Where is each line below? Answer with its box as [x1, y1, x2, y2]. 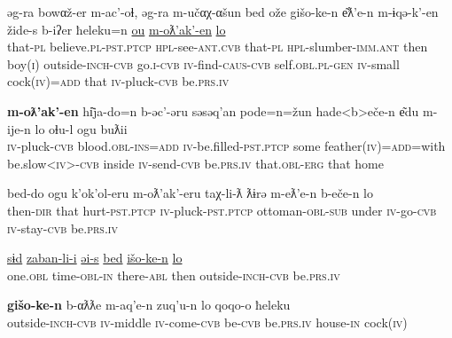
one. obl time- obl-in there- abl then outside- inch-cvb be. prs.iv [7, 265, 340, 284]
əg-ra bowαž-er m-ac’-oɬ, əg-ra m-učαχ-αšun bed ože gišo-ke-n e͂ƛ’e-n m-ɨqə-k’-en [7, 3, 439, 20]
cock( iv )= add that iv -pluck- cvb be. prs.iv [7, 72, 230, 90]
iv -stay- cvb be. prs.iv [7, 218, 118, 237]
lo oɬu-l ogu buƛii [35, 119, 128, 138]
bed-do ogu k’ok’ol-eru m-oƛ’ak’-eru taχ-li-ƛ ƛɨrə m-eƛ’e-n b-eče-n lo [7, 184, 374, 202]
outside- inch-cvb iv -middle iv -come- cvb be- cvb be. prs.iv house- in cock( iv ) [7, 312, 408, 331]
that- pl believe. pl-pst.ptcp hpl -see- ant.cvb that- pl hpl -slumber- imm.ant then [7, 37, 428, 56]
